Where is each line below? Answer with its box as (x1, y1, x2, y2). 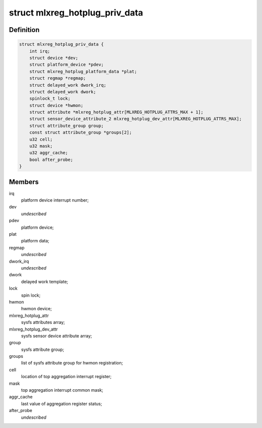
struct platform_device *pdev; (29, 62, 104, 67)
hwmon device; (21, 306, 52, 312)
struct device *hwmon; (29, 102, 83, 108)
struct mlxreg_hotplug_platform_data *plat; (29, 68, 137, 74)
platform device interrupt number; (21, 197, 89, 203)
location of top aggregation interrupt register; (21, 374, 112, 380)
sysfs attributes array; (21, 319, 65, 325)
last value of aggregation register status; (21, 400, 102, 407)
